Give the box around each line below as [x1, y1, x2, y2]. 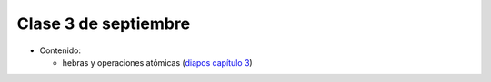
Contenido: [39, 45, 82, 56]
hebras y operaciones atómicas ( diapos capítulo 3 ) [62, 57, 254, 68]
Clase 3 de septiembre [16, 14, 191, 33]
